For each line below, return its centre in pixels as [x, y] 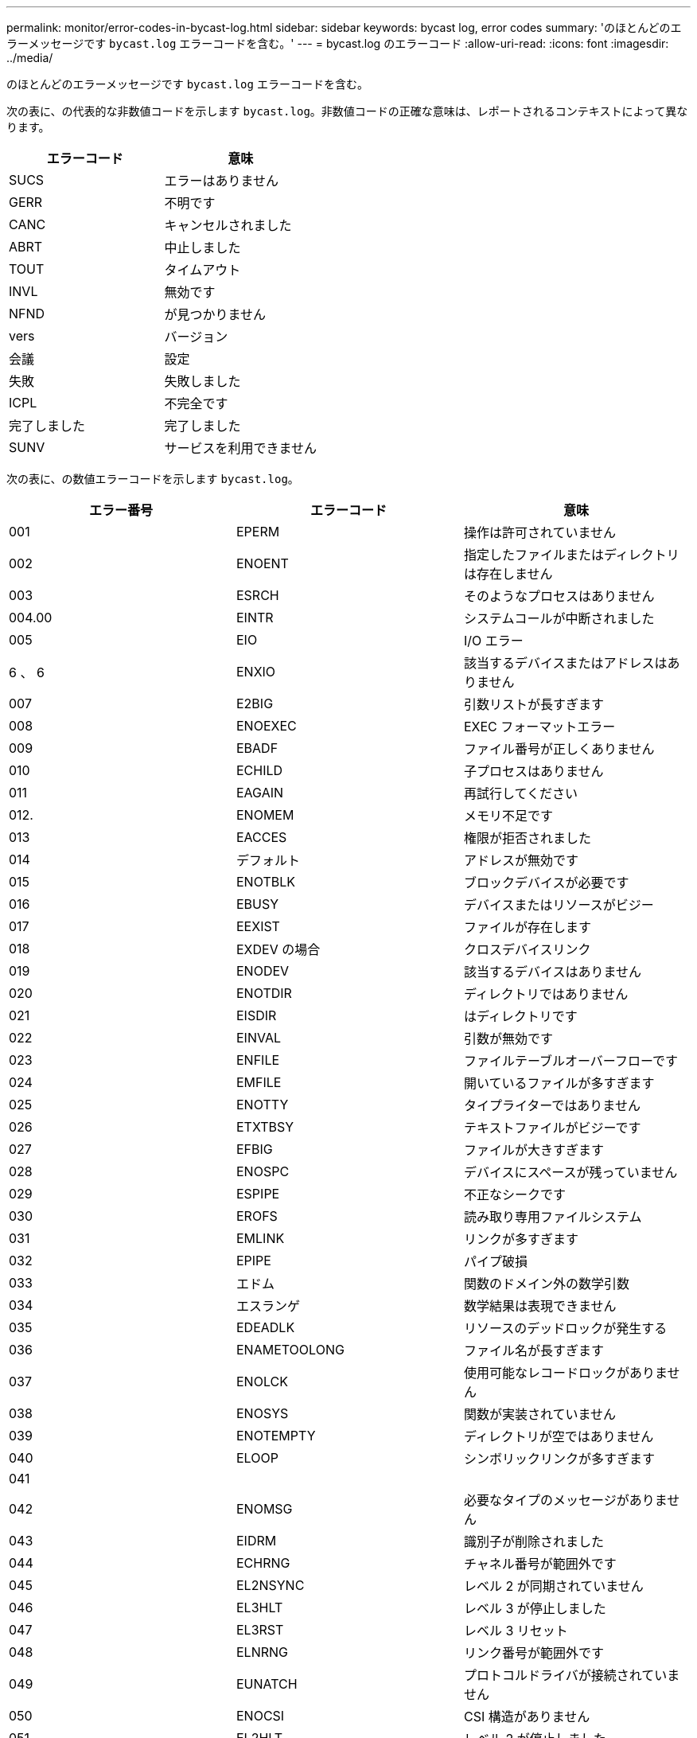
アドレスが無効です [521, 860]
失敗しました [202, 381]
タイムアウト [202, 270]
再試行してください [521, 793]
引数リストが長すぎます [533, 704]
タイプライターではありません [552, 1105]
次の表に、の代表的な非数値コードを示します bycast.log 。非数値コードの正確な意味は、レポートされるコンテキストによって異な [347, 111]
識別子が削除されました [533, 1541]
